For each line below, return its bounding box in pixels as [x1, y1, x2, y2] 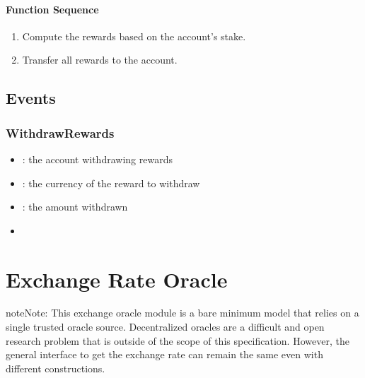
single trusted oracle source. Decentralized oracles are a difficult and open [6, 319, 325, 334]
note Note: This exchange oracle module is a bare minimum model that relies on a [6, 305, 359, 320]
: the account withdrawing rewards [22, 151, 173, 166]
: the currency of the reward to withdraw [22, 175, 200, 190]
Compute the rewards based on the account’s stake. [22, 28, 246, 43]
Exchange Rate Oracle [6, 264, 228, 293]
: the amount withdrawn [22, 199, 128, 214]
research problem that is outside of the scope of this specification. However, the [6, 333, 349, 348]
